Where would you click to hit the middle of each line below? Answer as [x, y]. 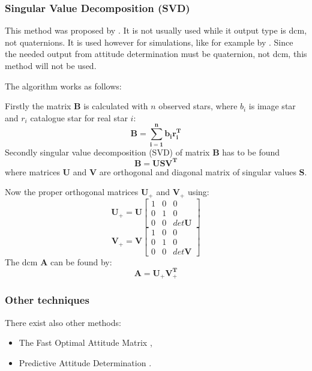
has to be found [251, 152]
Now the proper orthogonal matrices [72, 192]
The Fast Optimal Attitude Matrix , [85, 342]
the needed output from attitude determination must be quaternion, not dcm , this [156, 54]
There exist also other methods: [63, 322]
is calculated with [116, 106]
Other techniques [47, 300]
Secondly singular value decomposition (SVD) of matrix [107, 152]
